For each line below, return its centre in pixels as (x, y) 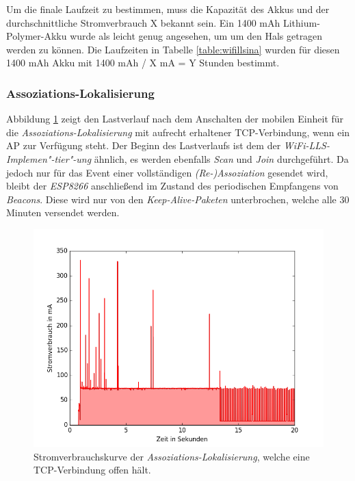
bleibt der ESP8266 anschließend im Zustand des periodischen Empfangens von (172, 186)
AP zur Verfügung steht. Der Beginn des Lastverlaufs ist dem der (144, 145)
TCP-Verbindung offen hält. (92, 470)
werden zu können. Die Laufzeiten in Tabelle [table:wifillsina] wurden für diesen (173, 49)
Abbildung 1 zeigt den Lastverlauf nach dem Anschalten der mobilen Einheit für (175, 119)
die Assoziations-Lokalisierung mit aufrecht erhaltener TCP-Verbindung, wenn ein (178, 132)
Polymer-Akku (37, 36)
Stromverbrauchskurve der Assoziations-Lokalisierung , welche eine (172, 456)
